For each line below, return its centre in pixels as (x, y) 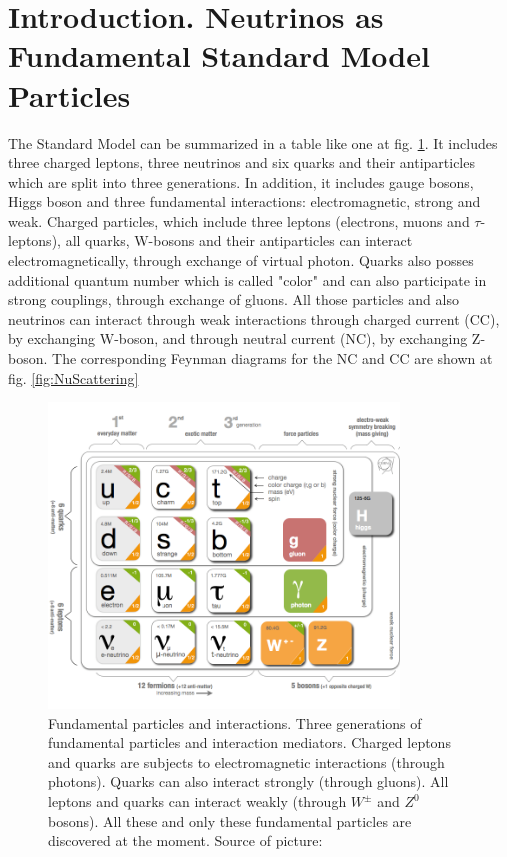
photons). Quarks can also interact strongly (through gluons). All (248, 781)
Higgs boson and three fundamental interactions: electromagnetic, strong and (244, 201)
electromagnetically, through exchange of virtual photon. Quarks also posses (241, 260)
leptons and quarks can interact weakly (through (197, 801)
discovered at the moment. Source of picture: (185, 840)
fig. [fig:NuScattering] (73, 377)
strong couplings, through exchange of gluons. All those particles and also (233, 299)
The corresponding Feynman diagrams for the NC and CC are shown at (272, 358)
